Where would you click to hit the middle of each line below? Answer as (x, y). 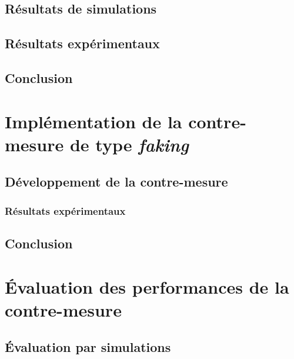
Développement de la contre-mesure (116, 182)
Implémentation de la (93, 121)
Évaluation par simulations (88, 347)
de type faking (129, 144)
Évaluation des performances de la (147, 286)
